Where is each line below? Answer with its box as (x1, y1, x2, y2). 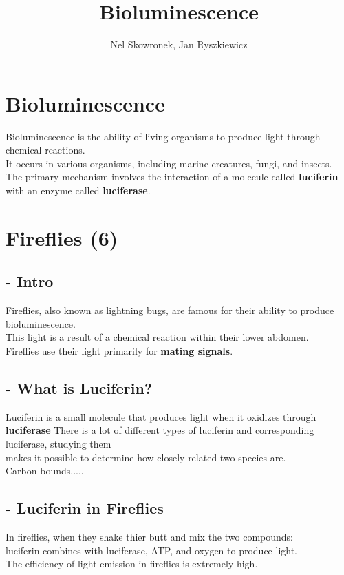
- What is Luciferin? (6, 377, 153, 398)
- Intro (6, 271, 54, 292)
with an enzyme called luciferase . (6, 183, 151, 198)
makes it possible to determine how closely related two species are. (6, 450, 286, 464)
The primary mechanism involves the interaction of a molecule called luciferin (6, 169, 338, 184)
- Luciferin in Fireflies (6, 497, 164, 519)
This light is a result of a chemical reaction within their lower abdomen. (6, 330, 309, 344)
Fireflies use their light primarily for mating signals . (6, 343, 233, 357)
